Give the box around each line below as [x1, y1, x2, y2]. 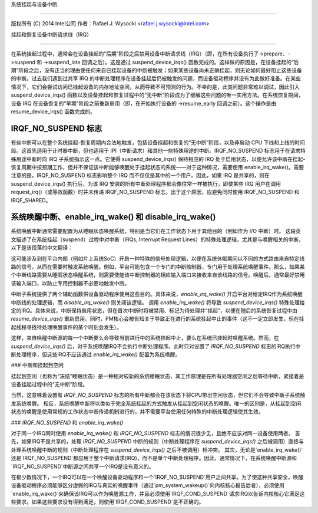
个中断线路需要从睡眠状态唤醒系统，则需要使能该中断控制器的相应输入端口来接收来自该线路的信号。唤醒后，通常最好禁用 [11, 271, 305, 278]
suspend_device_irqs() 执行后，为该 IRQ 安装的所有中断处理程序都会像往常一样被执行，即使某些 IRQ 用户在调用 [11, 180, 281, 187]
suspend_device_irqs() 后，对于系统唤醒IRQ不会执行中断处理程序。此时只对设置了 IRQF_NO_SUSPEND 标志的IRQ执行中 [11, 343, 301, 350]
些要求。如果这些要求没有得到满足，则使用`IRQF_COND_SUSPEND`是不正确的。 [11, 498, 204, 505]
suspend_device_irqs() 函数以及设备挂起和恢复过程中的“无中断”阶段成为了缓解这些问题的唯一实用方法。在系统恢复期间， [11, 91, 304, 98]
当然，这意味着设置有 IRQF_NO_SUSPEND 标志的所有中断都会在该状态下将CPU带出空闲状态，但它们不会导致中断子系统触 [11, 392, 306, 399]
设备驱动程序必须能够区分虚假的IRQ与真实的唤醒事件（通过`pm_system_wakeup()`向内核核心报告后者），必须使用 [11, 482, 285, 489]
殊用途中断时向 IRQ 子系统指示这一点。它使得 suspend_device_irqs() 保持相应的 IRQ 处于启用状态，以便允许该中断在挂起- [11, 155, 306, 162]
